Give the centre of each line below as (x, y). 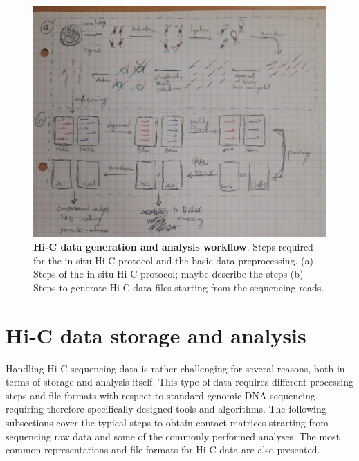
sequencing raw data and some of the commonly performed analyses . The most (173, 436)
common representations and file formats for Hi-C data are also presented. (163, 450)
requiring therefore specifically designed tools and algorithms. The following (166, 409)
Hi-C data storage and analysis (156, 335)
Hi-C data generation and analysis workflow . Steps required (173, 247)
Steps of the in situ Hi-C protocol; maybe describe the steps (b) (168, 274)
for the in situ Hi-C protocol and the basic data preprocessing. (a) (173, 260)
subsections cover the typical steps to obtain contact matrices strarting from (167, 423)
